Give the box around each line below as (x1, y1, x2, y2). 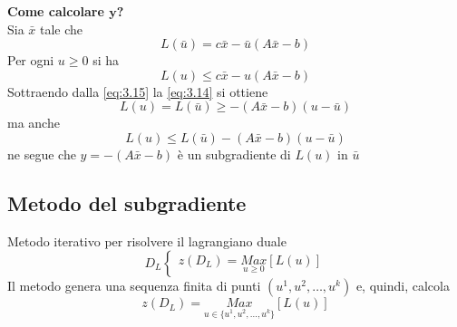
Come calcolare (7, 2, 104, 20)
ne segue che (7, 144, 76, 163)
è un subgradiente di (177, 144, 291, 163)
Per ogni (7, 51, 54, 70)
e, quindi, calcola (355, 276, 450, 295)
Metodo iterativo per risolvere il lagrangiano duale (7, 231, 287, 250)
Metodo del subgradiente (7, 188, 247, 216)
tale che (40, 19, 83, 38)
